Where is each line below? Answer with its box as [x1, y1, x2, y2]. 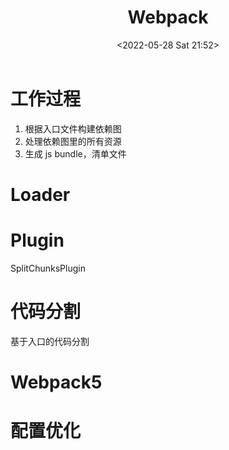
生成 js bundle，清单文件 [24, 147, 127, 160]
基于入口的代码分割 [10, 335, 90, 347]
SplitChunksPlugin [10, 262, 86, 274]
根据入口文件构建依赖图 [24, 122, 122, 135]
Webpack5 [10, 371, 103, 393]
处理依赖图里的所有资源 [24, 135, 122, 147]
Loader [10, 183, 71, 206]
